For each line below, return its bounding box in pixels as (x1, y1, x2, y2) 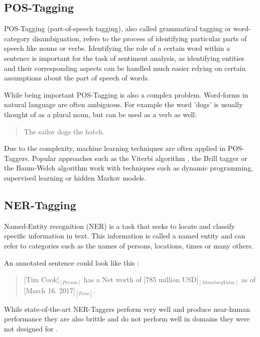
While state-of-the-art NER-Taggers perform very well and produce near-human (4, 303, 250, 314)
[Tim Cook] (24, 274, 59, 285)
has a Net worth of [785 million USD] (83, 274, 199, 285)
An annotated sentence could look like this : (4, 257, 140, 268)
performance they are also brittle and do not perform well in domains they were (4, 313, 250, 324)
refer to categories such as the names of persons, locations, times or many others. (4, 240, 253, 250)
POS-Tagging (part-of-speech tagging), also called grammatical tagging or (4, 23, 231, 34)
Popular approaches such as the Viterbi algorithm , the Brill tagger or (32, 152, 247, 163)
